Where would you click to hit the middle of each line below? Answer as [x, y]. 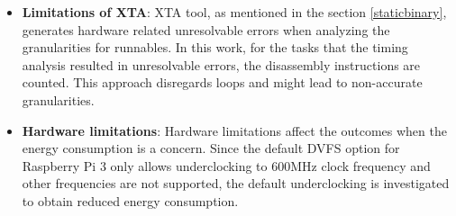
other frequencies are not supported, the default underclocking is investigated [236, 183]
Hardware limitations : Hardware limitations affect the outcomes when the [234, 130]
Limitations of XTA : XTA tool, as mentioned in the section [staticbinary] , [234, 12]
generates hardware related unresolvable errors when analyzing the [206, 29]
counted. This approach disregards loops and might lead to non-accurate [222, 82]
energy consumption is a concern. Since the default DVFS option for [211, 148]
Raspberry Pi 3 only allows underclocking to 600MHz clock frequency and [226, 165]
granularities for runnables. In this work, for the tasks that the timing [215, 47]
